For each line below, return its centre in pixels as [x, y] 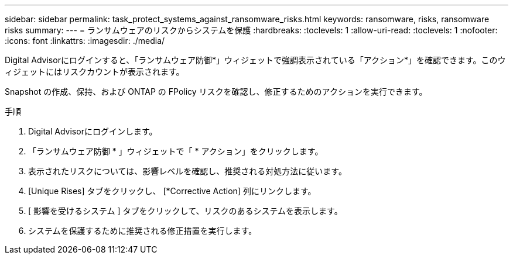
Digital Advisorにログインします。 [93, 131]
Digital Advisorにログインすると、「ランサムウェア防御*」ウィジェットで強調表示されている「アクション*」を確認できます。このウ [255, 60]
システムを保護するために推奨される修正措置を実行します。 [143, 231]
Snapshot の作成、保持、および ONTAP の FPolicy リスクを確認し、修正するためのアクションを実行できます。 [216, 91]
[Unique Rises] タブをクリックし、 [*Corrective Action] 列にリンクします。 [172, 191]
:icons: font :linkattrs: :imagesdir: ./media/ [85, 41]
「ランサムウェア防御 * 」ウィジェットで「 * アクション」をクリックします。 [176, 151]
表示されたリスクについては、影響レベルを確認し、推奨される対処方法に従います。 [187, 171]
